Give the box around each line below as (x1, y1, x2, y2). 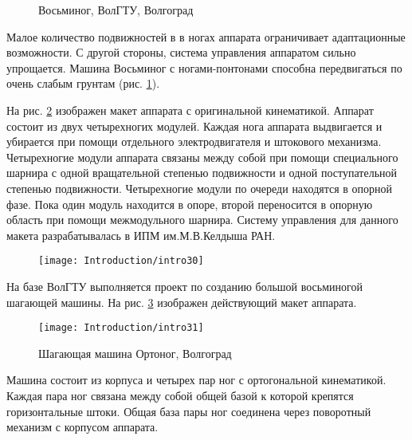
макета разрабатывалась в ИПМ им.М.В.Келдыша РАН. (6, 226, 276, 243)
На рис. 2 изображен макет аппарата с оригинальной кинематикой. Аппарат (6, 101, 374, 118)
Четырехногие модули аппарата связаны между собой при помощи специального (6, 148, 398, 165)
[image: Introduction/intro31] (38, 322, 204, 334)
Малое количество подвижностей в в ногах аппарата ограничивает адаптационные (6, 28, 406, 45)
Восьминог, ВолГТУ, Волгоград (38, 2, 194, 18)
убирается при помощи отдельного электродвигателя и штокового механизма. (6, 133, 382, 150)
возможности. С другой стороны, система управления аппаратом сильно (6, 44, 356, 61)
